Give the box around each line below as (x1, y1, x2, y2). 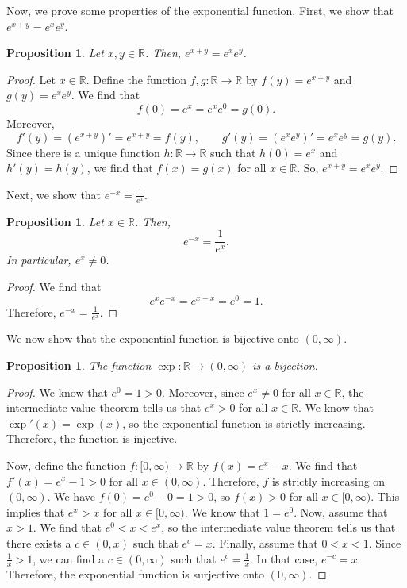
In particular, (6, 252, 71, 268)
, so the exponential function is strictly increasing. (122, 414, 366, 431)
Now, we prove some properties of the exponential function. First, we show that (6, 2, 394, 18)
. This (371, 488, 400, 505)
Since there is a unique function (6, 144, 160, 160)
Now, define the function (6, 456, 126, 473)
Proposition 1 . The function (6, 357, 152, 373)
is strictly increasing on (271, 472, 386, 489)
